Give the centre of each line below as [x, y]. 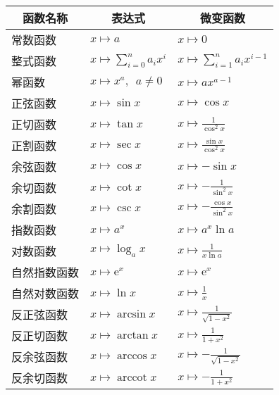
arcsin [132, 314]
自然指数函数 [45, 272]
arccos [132, 356]
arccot [132, 377]
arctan [133, 335]
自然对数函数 [45, 293]
